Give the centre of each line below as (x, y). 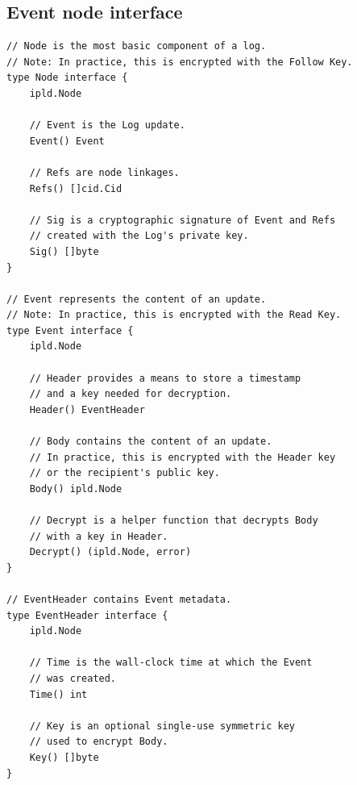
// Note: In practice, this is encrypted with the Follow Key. (180, 62)
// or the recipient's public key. (125, 473)
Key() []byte (64, 757)
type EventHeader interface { (87, 615)
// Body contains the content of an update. (151, 442)
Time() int (58, 694)
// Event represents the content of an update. (137, 299)
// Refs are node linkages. (104, 172)
